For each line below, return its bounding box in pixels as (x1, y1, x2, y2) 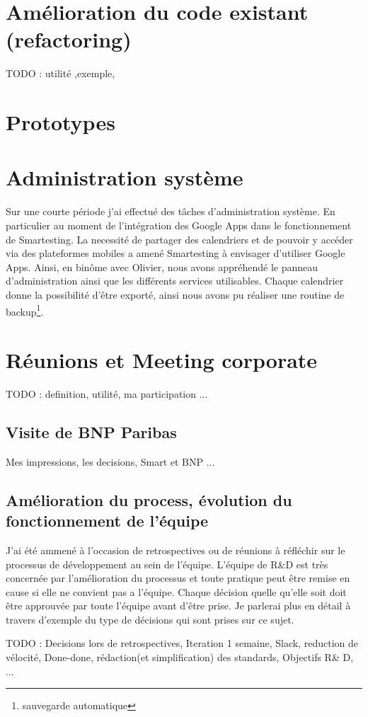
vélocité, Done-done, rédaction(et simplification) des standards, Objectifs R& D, (6, 650, 354, 665)
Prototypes (6, 108, 115, 137)
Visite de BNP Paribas (6, 420, 177, 442)
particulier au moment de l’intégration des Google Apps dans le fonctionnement (6, 218, 352, 232)
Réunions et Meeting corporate (6, 345, 318, 374)
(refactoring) (6, 25, 132, 54)
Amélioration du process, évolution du (6, 488, 292, 510)
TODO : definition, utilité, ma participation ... (6, 386, 208, 401)
